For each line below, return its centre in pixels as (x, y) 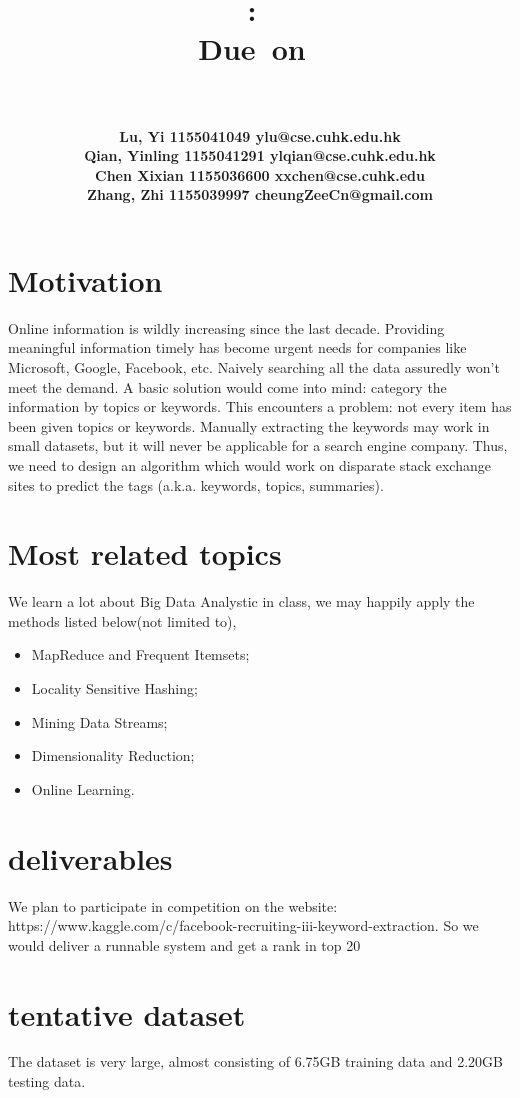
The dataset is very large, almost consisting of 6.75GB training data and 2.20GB (255, 1061)
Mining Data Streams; (99, 721)
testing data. (47, 1081)
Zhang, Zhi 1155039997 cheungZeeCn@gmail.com (260, 194)
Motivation (85, 279)
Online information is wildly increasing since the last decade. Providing (226, 327)
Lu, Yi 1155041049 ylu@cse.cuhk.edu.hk (260, 135)
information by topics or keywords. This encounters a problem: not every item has (260, 406)
